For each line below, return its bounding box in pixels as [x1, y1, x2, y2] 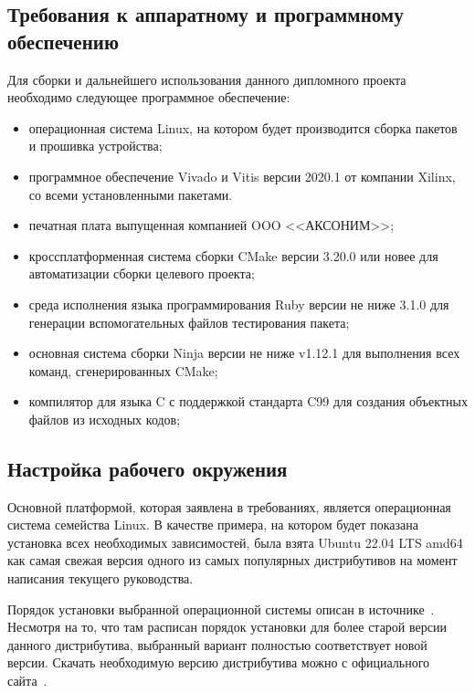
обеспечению [7, 26, 119, 55]
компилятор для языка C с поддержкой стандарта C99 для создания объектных [28, 392, 468, 411]
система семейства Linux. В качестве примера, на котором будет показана [7, 515, 418, 534]
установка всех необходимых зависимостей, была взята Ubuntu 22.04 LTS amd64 [7, 532, 463, 551]
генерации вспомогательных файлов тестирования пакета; [28, 312, 350, 331]
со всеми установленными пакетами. [28, 184, 233, 204]
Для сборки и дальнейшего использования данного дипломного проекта [7, 69, 406, 89]
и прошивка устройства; [28, 136, 163, 155]
